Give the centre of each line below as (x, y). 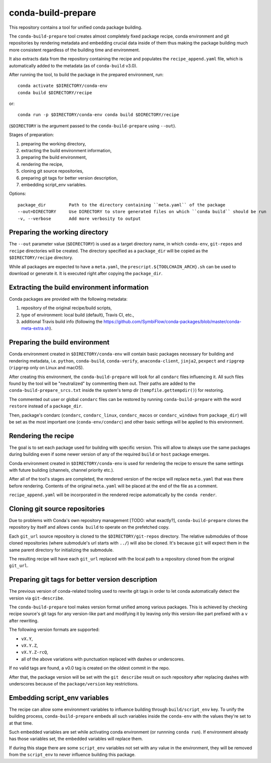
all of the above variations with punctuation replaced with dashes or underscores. (103, 659)
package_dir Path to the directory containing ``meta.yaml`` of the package (122, 205)
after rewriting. (24, 621)
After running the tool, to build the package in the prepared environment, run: (86, 74)
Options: (18, 194)
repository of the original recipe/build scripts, (66, 308)
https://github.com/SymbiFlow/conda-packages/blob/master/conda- (172, 321)
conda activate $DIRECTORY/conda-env (63, 86)
